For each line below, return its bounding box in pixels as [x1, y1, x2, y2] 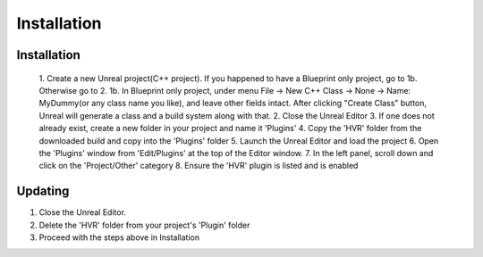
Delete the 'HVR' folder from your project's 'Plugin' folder [38, 220, 250, 230]
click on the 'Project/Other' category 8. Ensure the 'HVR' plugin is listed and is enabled [38, 161, 359, 171]
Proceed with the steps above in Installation [38, 232, 200, 243]
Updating [16, 184, 70, 199]
